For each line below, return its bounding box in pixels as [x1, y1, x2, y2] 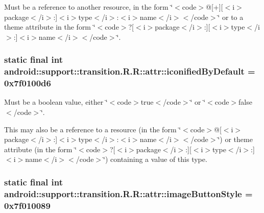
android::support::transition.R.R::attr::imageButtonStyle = [4, 187, 253, 200]
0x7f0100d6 [4, 77, 51, 89]
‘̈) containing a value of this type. [103, 154, 207, 164]
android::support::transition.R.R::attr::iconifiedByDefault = [4, 65, 255, 78]
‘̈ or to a [218, 11, 244, 22]
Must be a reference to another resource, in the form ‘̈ [4, 2, 173, 12]
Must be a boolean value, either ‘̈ [4, 97, 108, 107]
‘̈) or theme [218, 134, 253, 145]
